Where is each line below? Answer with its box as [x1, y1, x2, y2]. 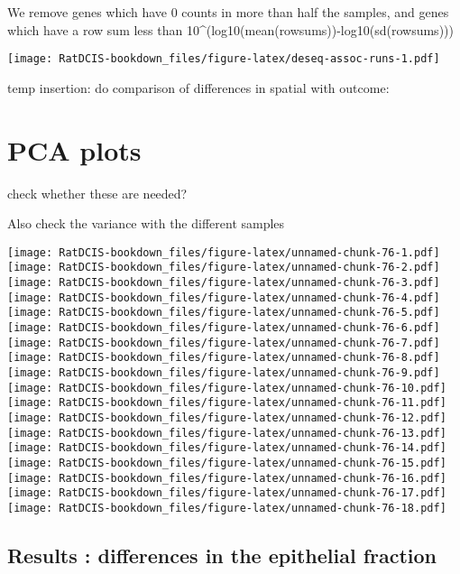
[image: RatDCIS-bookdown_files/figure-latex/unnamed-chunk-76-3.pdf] [7, 276, 440, 290]
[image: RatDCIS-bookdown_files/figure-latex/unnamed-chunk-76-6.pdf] [7, 321, 440, 335]
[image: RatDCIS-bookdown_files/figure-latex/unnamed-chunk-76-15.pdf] [7, 456, 446, 469]
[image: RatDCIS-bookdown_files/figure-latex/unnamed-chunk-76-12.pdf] [7, 411, 446, 424]
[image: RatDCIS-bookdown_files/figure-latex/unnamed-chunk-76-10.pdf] [7, 381, 446, 394]
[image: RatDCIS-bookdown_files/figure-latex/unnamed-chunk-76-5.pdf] [7, 306, 440, 319]
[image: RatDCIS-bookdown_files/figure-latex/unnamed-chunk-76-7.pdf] [7, 336, 440, 349]
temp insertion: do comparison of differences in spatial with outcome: [7, 78, 390, 97]
